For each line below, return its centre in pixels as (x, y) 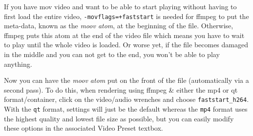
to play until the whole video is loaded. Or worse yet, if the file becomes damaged (126, 45)
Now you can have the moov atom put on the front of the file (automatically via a (126, 80)
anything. (18, 64)
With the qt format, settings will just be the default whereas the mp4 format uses (126, 109)
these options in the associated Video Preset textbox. (84, 128)
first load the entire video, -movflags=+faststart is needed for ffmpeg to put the (126, 16)
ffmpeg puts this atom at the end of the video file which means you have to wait (124, 35)
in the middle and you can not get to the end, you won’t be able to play (112, 54)
